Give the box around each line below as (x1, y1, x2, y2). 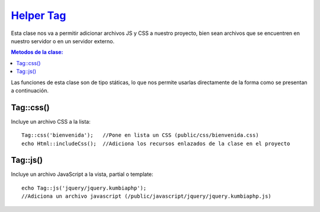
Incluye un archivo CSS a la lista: (11, 118, 91, 125)
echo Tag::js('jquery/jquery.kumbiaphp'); (21, 184, 147, 191)
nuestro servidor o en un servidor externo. (11, 37, 115, 44)
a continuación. (11, 86, 49, 94)
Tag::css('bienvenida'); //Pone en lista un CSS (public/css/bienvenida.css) (21, 132, 259, 139)
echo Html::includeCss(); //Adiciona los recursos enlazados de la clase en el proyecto (21, 140, 290, 147)
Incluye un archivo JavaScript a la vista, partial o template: (11, 171, 153, 178)
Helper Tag (11, 9, 66, 22)
